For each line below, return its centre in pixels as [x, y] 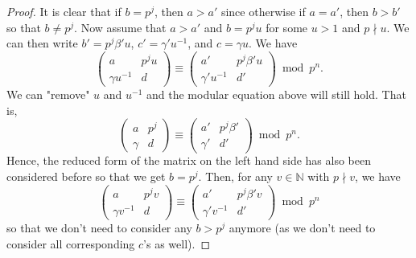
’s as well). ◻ [177, 243]
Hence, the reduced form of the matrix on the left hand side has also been [189, 160]
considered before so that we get [86, 176]
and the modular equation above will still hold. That [276, 94]
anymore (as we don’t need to [302, 227]
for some [287, 27]
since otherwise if [263, 11]
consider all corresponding [71, 243]
